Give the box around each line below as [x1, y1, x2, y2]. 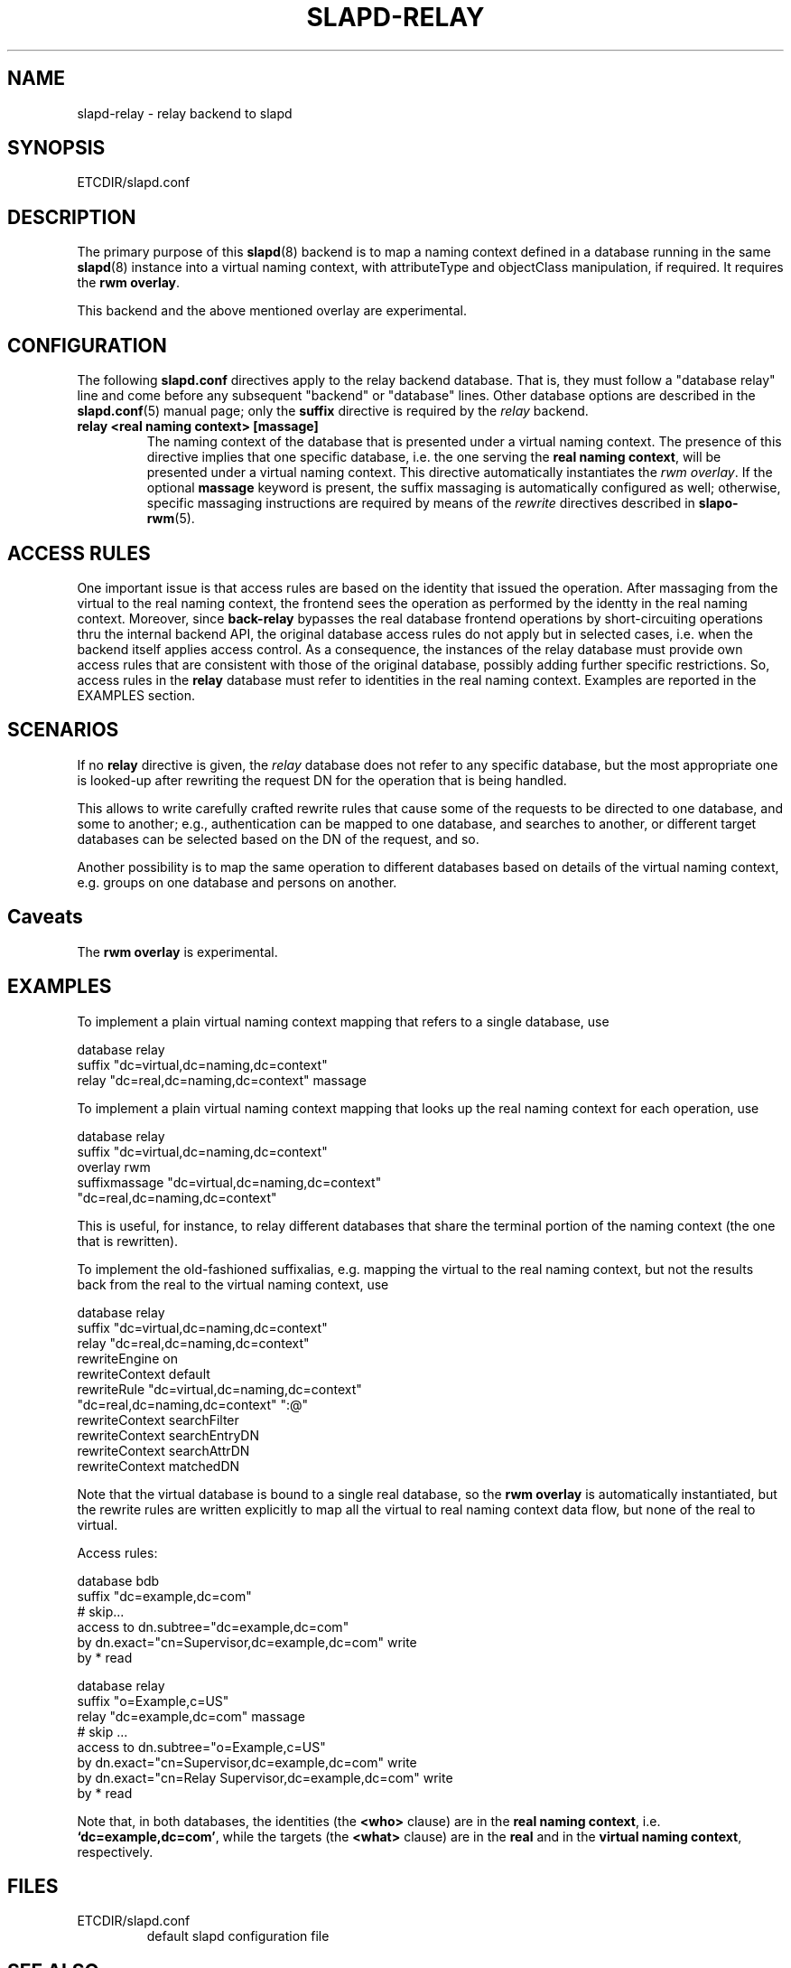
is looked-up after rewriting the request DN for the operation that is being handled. [77, 772, 567, 788]
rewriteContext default [77, 1365, 210, 1382]
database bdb [77, 1572, 160, 1588]
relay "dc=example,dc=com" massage [77, 1708, 305, 1724]
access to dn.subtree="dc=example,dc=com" [77, 1618, 349, 1635]
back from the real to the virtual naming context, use [77, 1276, 389, 1292]
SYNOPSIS [7, 136, 106, 160]
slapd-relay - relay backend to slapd [77, 105, 293, 121]
